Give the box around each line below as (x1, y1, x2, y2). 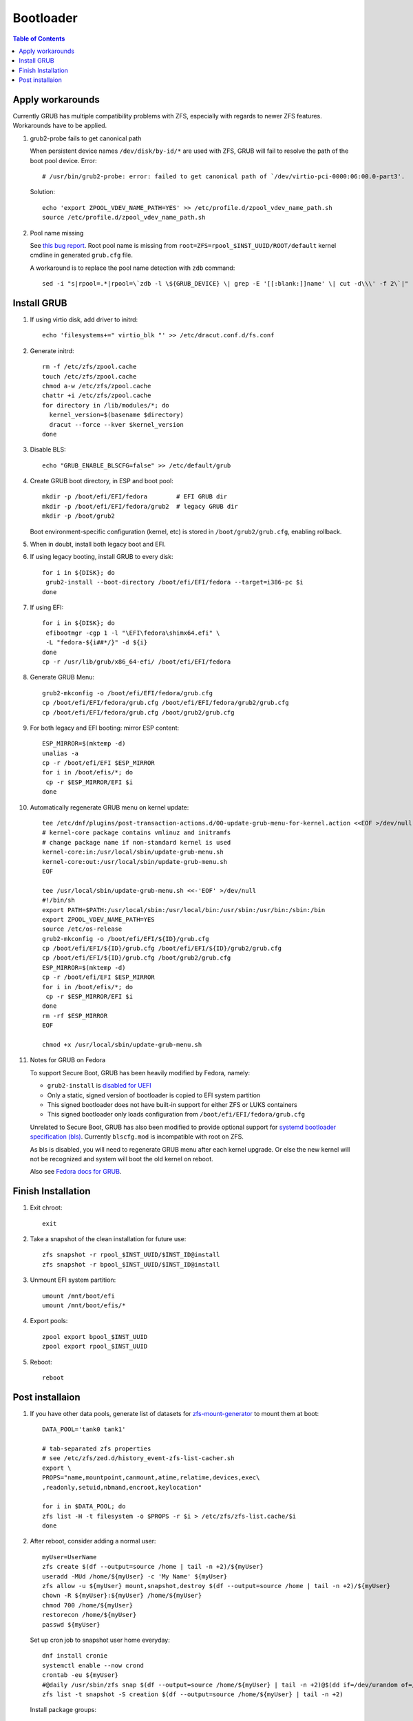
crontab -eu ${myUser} (42, 1671, 119, 1679)
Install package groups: (30, 1706, 96, 1714)
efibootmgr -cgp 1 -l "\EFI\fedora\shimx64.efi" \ (45, 629, 220, 637)
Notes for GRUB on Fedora (30, 1056, 106, 1064)
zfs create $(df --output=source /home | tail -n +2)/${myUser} (42, 1563, 264, 1571)
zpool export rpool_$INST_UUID (42, 1342, 148, 1351)
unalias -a (42, 749, 79, 757)
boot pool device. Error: (30, 156, 98, 165)
